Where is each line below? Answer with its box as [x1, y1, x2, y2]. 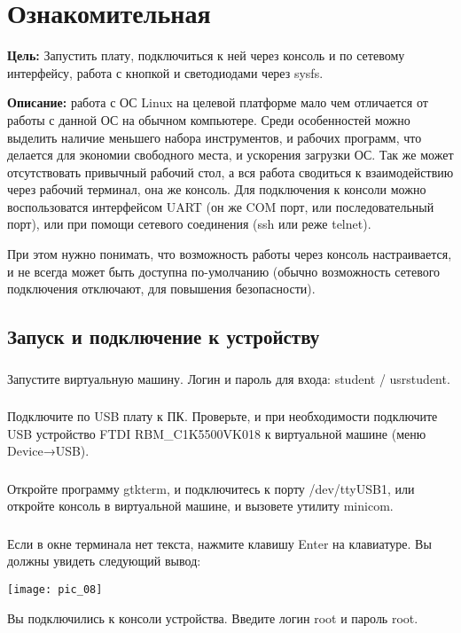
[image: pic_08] [7, 583, 103, 597]
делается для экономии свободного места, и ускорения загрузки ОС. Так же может [7, 145, 454, 164]
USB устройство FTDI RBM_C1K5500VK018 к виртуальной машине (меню [7, 424, 426, 442]
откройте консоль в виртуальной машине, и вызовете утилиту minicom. [7, 496, 394, 515]
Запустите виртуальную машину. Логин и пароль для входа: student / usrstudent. [7, 369, 450, 387]
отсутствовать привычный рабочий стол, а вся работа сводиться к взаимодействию [7, 162, 454, 181]
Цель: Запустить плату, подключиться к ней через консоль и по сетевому [7, 46, 405, 65]
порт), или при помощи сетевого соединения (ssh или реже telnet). [7, 215, 371, 233]
